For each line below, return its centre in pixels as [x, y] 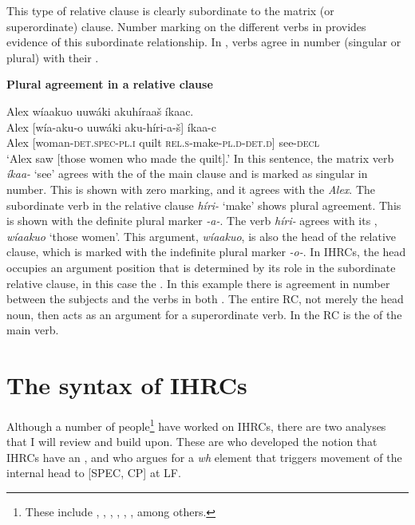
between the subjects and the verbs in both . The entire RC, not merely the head [205, 299]
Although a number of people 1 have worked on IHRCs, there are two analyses [196, 425]
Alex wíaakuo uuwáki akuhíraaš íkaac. [100, 111]
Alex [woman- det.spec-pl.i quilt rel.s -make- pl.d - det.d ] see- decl [163, 142]
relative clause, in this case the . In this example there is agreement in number [198, 283]
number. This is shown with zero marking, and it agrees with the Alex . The [191, 189]
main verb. [33, 330]
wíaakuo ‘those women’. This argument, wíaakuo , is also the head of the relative [202, 236]
